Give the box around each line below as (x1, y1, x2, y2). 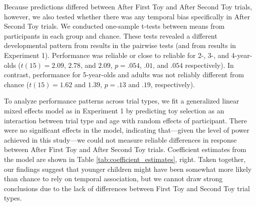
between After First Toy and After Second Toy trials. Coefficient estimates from (4, 144, 247, 154)
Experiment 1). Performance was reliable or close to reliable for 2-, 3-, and (4, 50, 229, 60)
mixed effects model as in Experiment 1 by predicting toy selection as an (4, 105, 224, 115)
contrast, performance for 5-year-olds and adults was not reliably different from (4, 69, 244, 80)
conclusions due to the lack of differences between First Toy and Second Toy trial (4, 183, 250, 193)
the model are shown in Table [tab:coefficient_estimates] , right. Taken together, (4, 154, 246, 164)
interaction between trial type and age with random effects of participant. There (4, 115, 247, 125)
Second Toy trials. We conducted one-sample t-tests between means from (4, 21, 225, 31)
